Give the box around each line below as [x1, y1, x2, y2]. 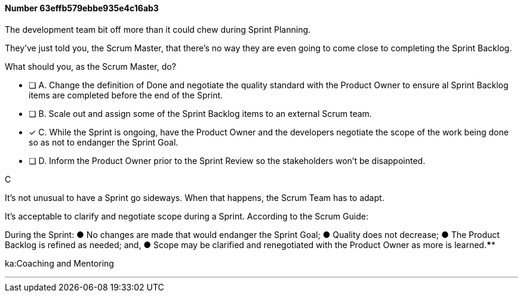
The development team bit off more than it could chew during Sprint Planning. [5, 24, 311, 35]
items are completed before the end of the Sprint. [29, 89, 223, 100]
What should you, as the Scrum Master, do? [5, 61, 176, 72]
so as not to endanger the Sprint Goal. [29, 137, 179, 147]
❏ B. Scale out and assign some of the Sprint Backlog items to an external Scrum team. [29, 108, 372, 119]
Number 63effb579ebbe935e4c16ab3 [5, 3, 159, 13]
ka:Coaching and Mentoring [5, 258, 114, 268]
